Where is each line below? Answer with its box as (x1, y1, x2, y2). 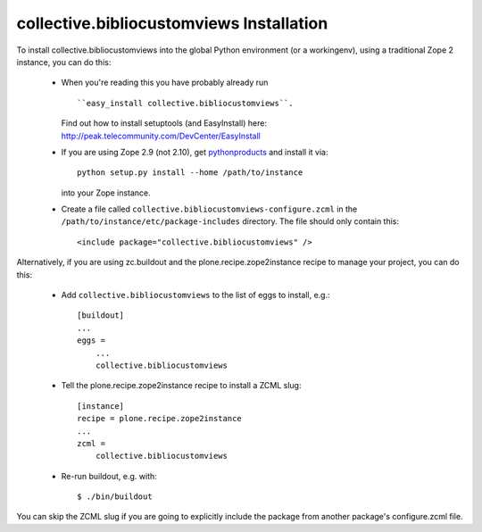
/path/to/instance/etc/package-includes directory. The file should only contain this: (61, 216, 400, 227)
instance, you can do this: (16, 56, 112, 67)
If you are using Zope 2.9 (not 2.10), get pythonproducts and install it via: (61, 146, 328, 157)
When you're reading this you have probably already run (61, 77, 269, 88)
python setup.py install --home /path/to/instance (77, 168, 303, 178)
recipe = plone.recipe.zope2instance (77, 413, 243, 424)
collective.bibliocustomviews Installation (16, 13, 328, 33)
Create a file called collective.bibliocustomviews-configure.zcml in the (61, 204, 358, 214)
